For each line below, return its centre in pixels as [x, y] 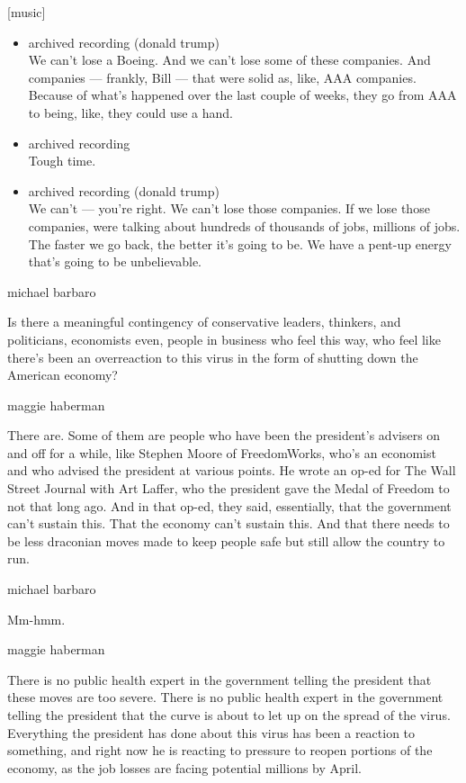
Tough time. [62, 161]
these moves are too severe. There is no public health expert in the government [225, 697]
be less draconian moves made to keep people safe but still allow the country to [226, 540]
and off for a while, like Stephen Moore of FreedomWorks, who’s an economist [222, 452]
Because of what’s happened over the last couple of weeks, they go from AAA [242, 95]
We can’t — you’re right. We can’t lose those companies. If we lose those [229, 208]
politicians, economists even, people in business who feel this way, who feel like [224, 339]
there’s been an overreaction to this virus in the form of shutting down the [213, 357]
